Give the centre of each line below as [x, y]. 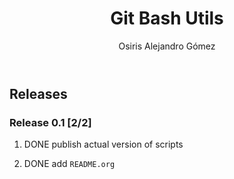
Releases [38, 93]
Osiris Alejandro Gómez [167, 46]
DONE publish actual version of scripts [103, 144]
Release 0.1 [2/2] [50, 122]
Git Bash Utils [167, 18]
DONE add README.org [69, 164]
